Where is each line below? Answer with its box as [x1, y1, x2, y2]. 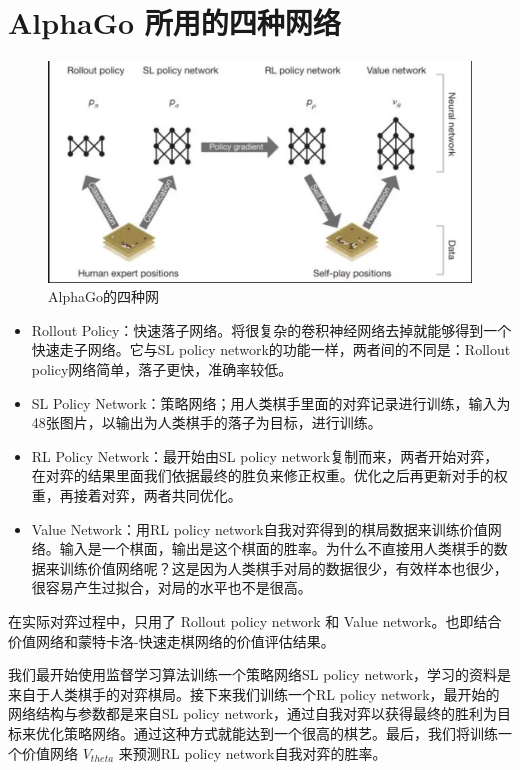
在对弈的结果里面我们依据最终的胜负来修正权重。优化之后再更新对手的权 [31, 465, 508, 486]
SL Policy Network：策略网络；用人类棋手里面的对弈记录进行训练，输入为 [31, 392, 511, 413]
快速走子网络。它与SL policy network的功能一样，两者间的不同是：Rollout [31, 339, 511, 360]
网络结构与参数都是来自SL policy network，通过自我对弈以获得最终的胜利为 [8, 703, 498, 724]
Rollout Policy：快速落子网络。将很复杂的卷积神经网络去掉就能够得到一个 [31, 319, 512, 340]
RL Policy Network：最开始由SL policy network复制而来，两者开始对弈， [31, 445, 499, 466]
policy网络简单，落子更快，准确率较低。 [31, 359, 293, 380]
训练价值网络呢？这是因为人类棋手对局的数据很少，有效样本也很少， [59, 557, 508, 578]
